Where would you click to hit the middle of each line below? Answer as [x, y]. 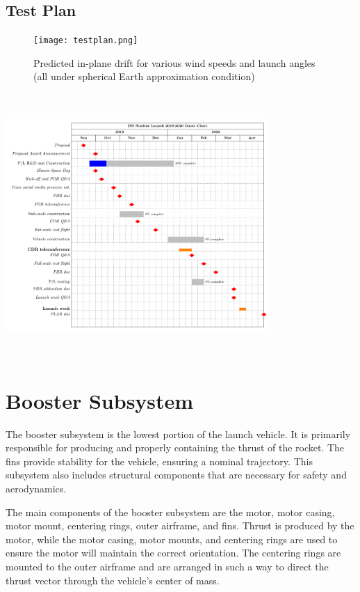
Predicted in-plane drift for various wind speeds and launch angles [174, 62]
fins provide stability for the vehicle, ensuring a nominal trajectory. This [159, 461]
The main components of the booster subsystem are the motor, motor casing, [170, 512]
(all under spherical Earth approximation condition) [144, 76]
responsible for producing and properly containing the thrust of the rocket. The [175, 447]
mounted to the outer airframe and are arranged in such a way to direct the [167, 567]
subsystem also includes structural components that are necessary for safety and [176, 475]
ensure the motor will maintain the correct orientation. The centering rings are [173, 553]
